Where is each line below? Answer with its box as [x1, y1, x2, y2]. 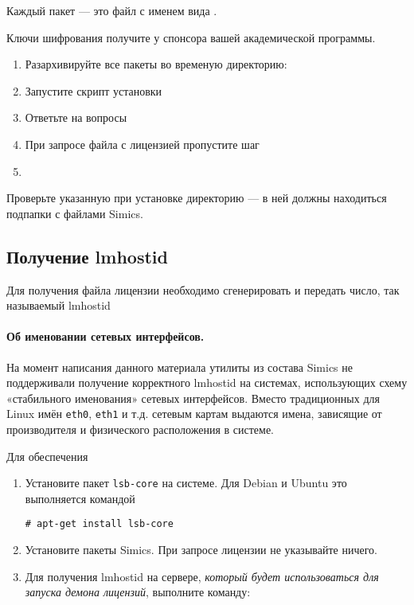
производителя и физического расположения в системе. [6, 420, 275, 437]
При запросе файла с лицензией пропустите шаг [25, 135, 260, 152]
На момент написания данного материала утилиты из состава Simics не [6, 358, 353, 375]
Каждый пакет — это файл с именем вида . [6, 2, 217, 18]
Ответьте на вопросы [25, 109, 127, 126]
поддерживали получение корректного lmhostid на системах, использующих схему [6, 374, 408, 391]
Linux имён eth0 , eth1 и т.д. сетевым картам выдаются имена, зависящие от [6, 405, 382, 422]
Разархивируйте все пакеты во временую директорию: [25, 56, 287, 72]
